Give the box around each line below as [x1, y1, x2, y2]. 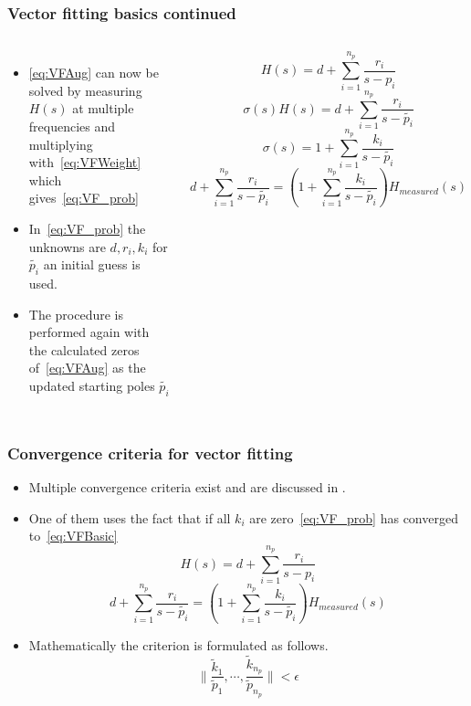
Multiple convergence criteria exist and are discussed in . [28, 477, 346, 496]
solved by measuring [28, 80, 142, 100]
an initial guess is [43, 255, 141, 274]
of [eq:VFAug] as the [28, 358, 146, 377]
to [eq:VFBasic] [28, 526, 118, 545]
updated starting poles [28, 375, 155, 395]
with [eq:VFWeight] [28, 153, 141, 172]
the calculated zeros [28, 340, 140, 359]
